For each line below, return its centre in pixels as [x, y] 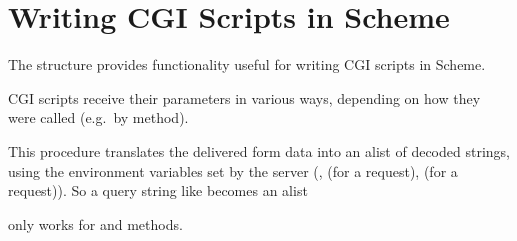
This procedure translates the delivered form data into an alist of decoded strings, [259, 150]
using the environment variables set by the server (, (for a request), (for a [233, 170]
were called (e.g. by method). [98, 117]
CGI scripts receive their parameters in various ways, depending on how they [244, 97]
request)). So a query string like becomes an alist [158, 190]
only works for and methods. [95, 223]
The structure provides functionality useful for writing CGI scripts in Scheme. [247, 64]
